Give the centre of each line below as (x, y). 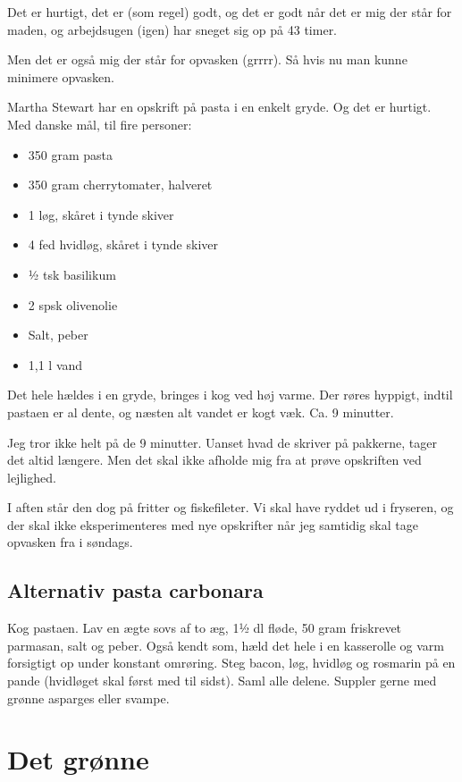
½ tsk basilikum (72, 274)
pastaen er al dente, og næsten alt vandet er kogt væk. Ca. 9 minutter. (201, 412)
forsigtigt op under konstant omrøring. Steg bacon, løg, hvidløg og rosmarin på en (231, 663)
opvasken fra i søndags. (70, 542)
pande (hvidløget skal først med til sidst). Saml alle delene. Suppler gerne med (222, 681)
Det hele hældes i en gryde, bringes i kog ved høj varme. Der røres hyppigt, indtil (230, 395)
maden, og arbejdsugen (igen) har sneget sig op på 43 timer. (172, 29)
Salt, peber (58, 335)
